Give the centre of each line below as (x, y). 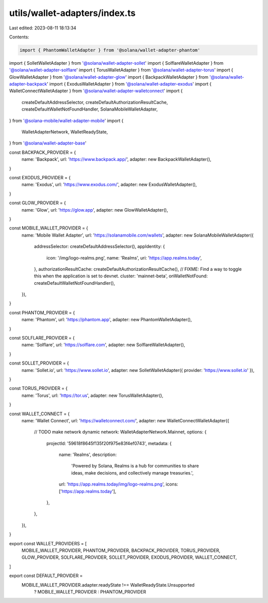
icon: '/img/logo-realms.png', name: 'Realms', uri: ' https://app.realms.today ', (124, 258)
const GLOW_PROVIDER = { (38, 203)
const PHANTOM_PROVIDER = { (42, 312)
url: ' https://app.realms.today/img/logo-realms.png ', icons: (119, 484)
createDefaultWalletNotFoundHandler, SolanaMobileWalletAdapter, (90, 109)
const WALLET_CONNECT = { (39, 414)
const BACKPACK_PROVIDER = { (43, 152)
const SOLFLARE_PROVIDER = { (42, 338)
